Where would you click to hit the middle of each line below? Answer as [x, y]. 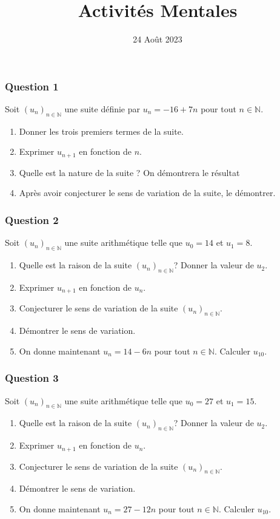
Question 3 [32, 378]
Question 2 [32, 219]
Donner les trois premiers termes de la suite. [101, 131]
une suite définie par [102, 109]
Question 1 [32, 86]
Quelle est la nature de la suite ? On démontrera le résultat [129, 172]
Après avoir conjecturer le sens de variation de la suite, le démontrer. [147, 193]
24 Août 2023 [158, 39]
